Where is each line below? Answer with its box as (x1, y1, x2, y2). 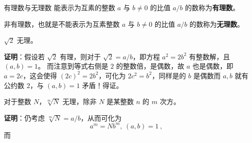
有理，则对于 (60, 51, 101, 61)
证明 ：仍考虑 (4, 112, 45, 123)
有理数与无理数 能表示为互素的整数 (4, 2, 115, 12)
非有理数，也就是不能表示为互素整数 (4, 18, 120, 29)
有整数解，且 (189, 51, 230, 61)
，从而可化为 (80, 112, 122, 123)
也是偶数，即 (192, 61, 234, 71)
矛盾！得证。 (82, 80, 123, 90)
